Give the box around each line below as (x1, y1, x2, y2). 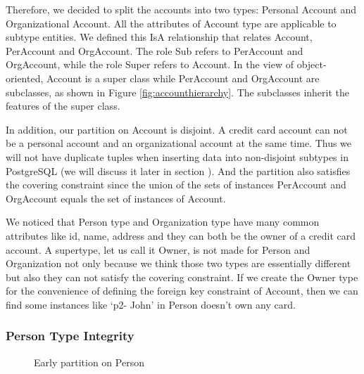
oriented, (6, 70, 44, 85)
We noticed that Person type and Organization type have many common (6, 214, 320, 229)
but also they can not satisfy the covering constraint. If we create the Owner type (6, 269, 358, 284)
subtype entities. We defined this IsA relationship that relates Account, (6, 30, 313, 44)
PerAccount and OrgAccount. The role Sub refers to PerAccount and (6, 43, 303, 58)
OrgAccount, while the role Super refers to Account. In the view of (6, 57, 294, 72)
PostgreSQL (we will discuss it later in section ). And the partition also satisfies (6, 163, 351, 178)
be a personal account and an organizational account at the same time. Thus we (6, 136, 352, 150)
